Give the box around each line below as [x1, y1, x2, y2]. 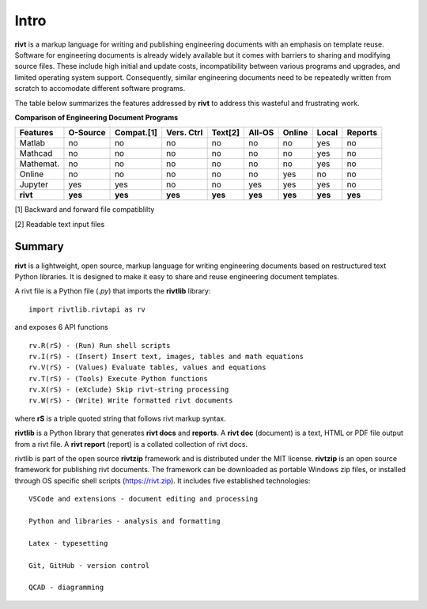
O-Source [68, 127, 106, 138]
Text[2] [211, 127, 240, 138]
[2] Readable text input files [14, 219, 105, 229]
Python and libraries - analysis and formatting [28, 516, 221, 525]
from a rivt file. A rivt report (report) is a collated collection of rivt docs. [14, 439, 248, 448]
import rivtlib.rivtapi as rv [28, 304, 146, 314]
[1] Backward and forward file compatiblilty [14, 205, 155, 214]
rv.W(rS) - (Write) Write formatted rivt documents [28, 396, 233, 405]
